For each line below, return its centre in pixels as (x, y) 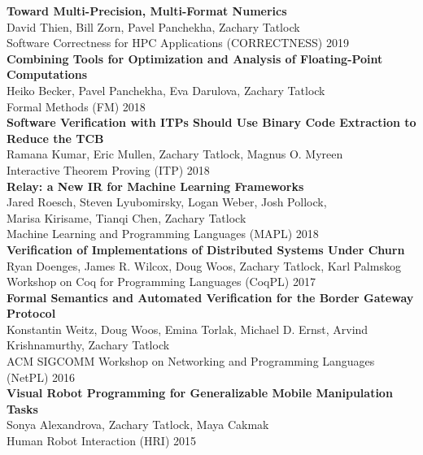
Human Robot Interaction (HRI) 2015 (101, 441)
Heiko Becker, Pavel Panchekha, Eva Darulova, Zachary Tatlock (166, 90)
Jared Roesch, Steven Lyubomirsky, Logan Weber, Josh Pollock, (167, 202)
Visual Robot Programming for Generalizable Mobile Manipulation (200, 393)
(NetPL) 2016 (41, 377)
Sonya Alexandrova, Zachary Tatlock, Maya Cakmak (138, 425)
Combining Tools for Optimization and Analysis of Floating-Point (195, 58)
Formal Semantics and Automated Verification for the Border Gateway (210, 297)
